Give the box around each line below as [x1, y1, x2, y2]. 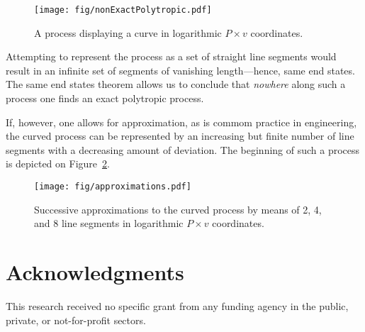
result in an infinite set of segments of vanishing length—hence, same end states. [6, 62, 355, 77]
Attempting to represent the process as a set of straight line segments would [6, 49, 337, 64]
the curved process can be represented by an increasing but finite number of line [6, 128, 354, 143]
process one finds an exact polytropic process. [6, 91, 204, 106]
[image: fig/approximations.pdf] [34, 182, 191, 192]
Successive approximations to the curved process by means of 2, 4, [34, 201, 322, 216]
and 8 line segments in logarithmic [34, 216, 184, 231]
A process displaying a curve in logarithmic [34, 25, 222, 40]
